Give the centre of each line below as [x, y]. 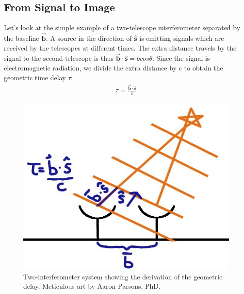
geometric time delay [35, 77]
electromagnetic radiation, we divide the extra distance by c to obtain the [114, 68]
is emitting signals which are [182, 38]
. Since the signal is [181, 58]
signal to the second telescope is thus [59, 58]
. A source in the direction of [89, 38]
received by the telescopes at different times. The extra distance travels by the [120, 47]
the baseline [22, 38]
